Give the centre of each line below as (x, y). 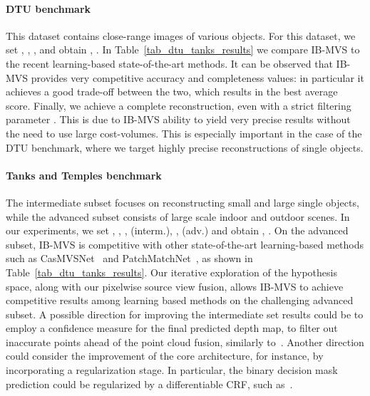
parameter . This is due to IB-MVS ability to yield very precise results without (178, 119)
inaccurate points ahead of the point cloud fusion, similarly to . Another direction (185, 342)
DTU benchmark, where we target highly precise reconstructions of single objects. (185, 147)
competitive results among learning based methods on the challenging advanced (180, 300)
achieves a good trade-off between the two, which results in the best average (172, 92)
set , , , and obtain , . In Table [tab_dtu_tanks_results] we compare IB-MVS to (183, 49)
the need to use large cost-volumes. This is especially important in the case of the (184, 133)
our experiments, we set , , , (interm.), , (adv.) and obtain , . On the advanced (177, 230)
